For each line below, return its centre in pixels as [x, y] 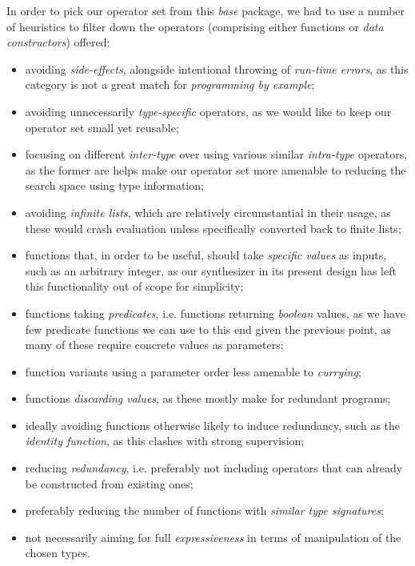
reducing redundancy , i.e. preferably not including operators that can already [214, 468]
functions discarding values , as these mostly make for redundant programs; [208, 398]
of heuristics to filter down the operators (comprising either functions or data [195, 26]
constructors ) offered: [58, 42]
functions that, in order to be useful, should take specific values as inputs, [206, 255]
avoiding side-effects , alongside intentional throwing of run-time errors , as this [217, 68]
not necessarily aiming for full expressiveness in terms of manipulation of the [213, 537]
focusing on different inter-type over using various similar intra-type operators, [216, 154]
